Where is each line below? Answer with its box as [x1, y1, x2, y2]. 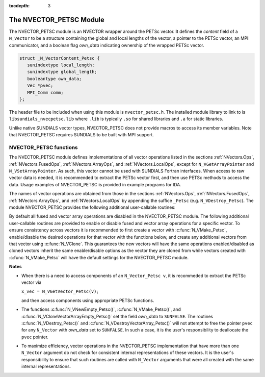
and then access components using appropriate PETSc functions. [21, 297, 154, 303]
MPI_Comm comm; [27, 90, 64, 95]
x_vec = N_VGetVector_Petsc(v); [21, 289, 99, 294]
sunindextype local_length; [27, 62, 95, 68]
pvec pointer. [21, 334, 49, 340]
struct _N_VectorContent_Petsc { [19, 55, 100, 61]
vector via [21, 279, 42, 285]
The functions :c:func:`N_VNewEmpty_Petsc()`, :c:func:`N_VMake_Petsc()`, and [21, 306, 181, 312]
